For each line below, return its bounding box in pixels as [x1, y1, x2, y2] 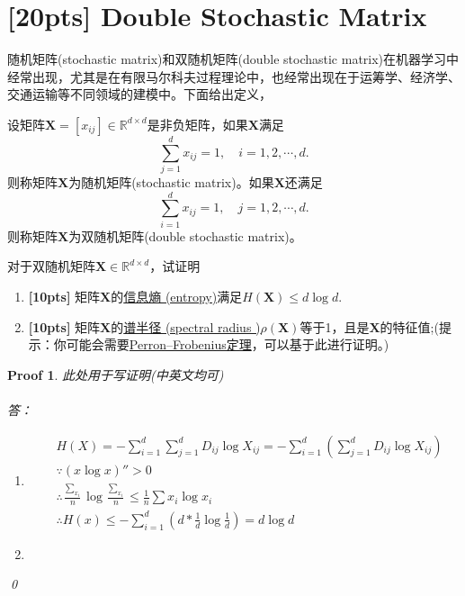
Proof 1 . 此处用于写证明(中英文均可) [7, 365, 224, 384]
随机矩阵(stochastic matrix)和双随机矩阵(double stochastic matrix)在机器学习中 [7, 50, 460, 68]
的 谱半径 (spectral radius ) [111, 317, 261, 336]
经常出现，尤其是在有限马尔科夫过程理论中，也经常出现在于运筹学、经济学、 [7, 67, 461, 86]
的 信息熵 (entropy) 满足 [111, 286, 243, 305]
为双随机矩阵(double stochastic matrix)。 [68, 226, 302, 245]
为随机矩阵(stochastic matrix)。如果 [68, 173, 274, 192]
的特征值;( [380, 317, 439, 336]
